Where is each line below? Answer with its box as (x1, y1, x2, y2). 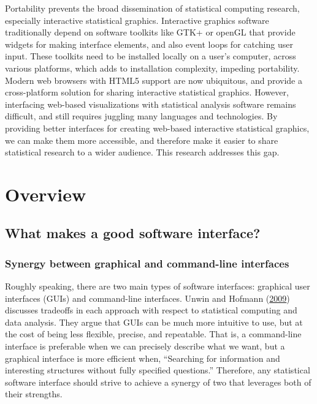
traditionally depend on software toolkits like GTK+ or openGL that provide (5, 26, 296, 39)
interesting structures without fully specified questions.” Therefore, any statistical (5, 364, 310, 376)
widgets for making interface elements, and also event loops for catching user (5, 37, 293, 50)
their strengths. (5, 387, 63, 400)
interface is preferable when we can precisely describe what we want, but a (5, 340, 285, 353)
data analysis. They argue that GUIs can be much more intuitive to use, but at (5, 315, 303, 328)
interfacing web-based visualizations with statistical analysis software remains (5, 97, 296, 110)
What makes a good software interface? (5, 223, 261, 242)
